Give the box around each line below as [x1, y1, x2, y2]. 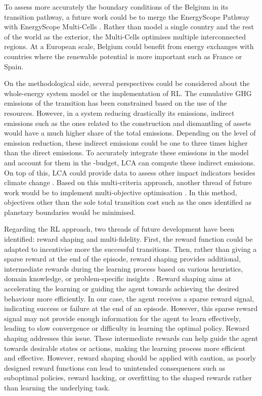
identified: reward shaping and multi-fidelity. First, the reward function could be [4, 234, 253, 244]
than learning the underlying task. [4, 382, 110, 392]
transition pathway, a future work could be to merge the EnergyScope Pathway [4, 11, 250, 22]
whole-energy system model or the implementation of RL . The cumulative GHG [4, 87, 252, 98]
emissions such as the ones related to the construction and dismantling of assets [4, 117, 251, 128]
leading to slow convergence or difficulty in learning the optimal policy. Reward [4, 323, 249, 333]
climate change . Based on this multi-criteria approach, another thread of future [4, 177, 252, 188]
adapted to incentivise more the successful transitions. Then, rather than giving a [4, 243, 257, 254]
